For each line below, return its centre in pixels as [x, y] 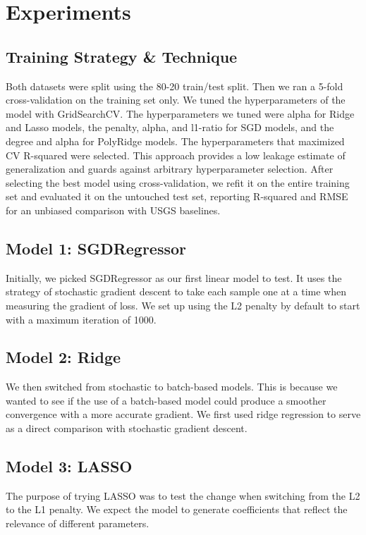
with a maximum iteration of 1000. [81, 319]
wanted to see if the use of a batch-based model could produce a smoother [166, 400]
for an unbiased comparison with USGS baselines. [113, 210]
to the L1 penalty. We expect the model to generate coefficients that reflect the [177, 509]
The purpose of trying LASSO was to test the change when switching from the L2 [183, 495]
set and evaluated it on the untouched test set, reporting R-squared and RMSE [177, 196]
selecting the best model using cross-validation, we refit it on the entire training [178, 182]
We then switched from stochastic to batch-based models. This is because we [172, 387]
